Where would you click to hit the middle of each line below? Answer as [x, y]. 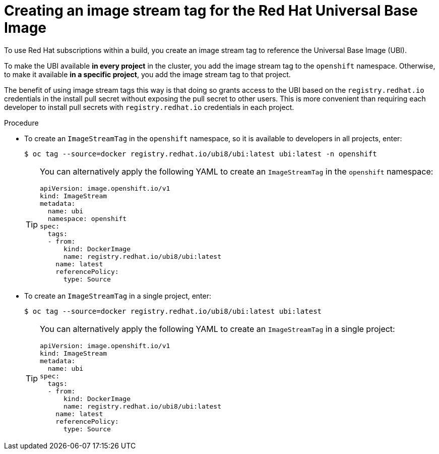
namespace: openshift [87, 218]
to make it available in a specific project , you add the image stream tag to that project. [147, 74]
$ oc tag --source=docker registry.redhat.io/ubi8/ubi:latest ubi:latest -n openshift [201, 154]
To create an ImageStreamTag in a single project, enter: [118, 296]
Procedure [21, 123]
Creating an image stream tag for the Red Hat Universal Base [211, 11]
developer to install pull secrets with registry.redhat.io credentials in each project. [149, 107]
